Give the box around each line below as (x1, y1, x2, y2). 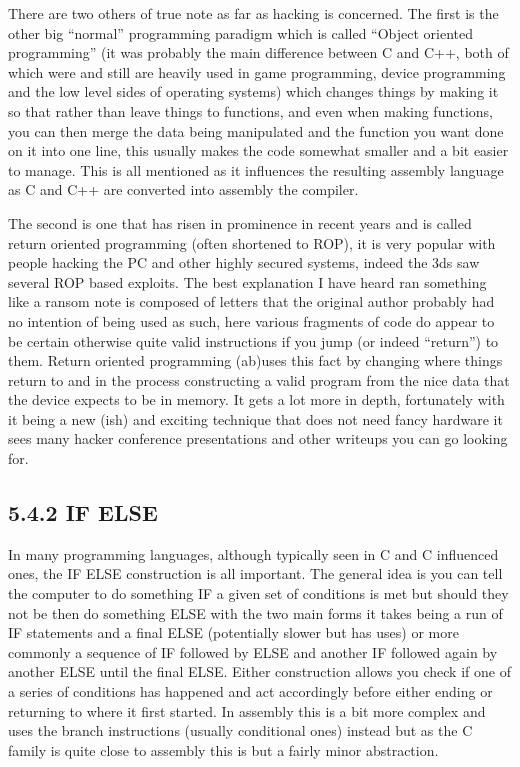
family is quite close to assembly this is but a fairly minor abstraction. (8, 739, 439, 760)
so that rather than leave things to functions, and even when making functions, (8, 100, 493, 121)
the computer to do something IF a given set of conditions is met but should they (8, 583, 509, 604)
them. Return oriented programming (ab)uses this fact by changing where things (8, 350, 503, 371)
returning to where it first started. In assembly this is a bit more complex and (8, 700, 486, 721)
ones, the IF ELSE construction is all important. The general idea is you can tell (8, 563, 503, 584)
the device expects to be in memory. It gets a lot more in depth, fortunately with (8, 389, 505, 410)
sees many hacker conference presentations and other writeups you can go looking (8, 428, 508, 449)
